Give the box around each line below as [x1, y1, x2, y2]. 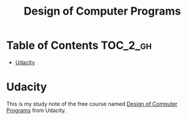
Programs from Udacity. [6, 107, 66, 114]
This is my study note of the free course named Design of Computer [6, 100, 178, 107]
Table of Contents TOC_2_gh [6, 38, 152, 52]
